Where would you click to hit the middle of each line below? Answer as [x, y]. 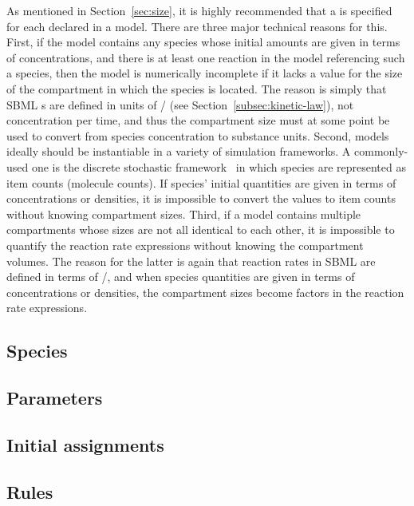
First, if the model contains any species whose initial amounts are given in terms [203, 42]
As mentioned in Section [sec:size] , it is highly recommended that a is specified [199, 10]
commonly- [381, 151]
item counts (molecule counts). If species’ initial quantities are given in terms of [201, 182]
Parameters [55, 398]
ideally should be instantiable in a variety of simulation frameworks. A [179, 151]
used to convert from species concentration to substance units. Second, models [198, 135]
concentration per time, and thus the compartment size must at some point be [198, 120]
